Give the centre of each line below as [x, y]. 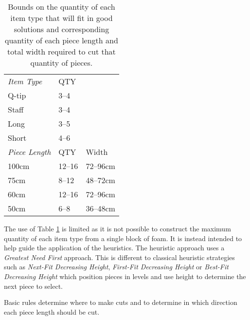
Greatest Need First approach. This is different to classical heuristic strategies [119, 257]
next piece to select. [33, 286]
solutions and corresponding [62, 29]
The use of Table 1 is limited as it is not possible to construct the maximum [117, 228]
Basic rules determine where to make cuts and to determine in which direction [121, 302]
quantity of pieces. [62, 63]
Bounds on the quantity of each [62, 7]
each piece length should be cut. [52, 311]
